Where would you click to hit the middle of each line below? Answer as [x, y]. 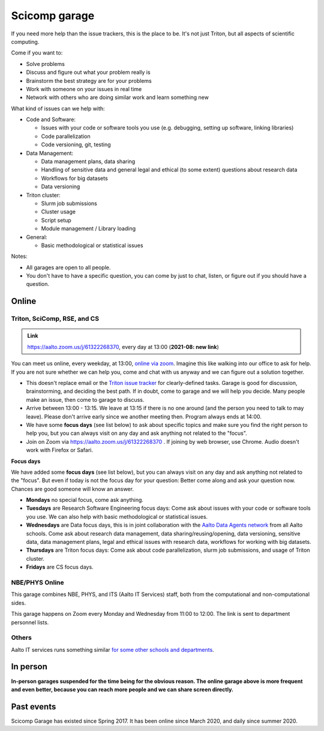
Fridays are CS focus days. [60, 567]
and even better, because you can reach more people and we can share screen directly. [122, 689]
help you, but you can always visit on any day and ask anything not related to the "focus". [136, 433]
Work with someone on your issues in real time [84, 89]
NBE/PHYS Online [37, 582]
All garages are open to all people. [68, 267]
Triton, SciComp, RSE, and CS [55, 319]
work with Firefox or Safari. [59, 450]
